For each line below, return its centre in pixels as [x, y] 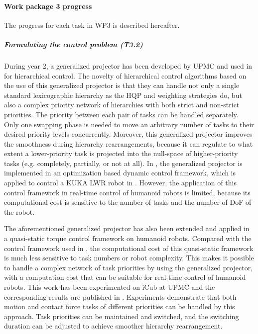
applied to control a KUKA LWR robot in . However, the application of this [120, 183]
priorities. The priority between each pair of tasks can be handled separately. [121, 114]
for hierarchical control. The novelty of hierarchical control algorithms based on [125, 75]
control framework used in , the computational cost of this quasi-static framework [129, 248]
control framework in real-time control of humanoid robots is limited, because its [127, 192]
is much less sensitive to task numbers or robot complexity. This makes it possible [129, 258]
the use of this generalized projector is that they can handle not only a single [122, 85]
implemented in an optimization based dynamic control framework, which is [120, 173]
